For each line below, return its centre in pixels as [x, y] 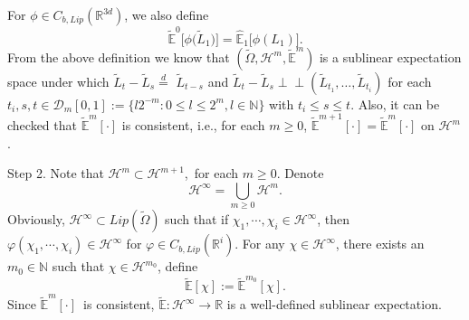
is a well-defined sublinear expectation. [334, 304]
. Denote [300, 173]
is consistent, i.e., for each [193, 125]
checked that [42, 125]
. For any [260, 244]
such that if [197, 219]
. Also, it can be [395, 104]
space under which [58, 81]
